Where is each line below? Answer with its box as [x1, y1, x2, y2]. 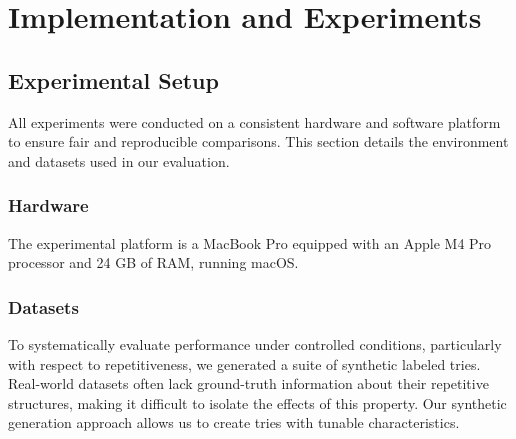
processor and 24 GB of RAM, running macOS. [8, 252, 299, 273]
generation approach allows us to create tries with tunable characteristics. [8, 412, 460, 433]
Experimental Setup [8, 64, 219, 95]
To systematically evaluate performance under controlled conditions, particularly [8, 333, 502, 354]
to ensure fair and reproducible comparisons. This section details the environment [8, 131, 509, 152]
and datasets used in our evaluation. [8, 150, 230, 171]
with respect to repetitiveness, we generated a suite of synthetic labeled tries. [8, 353, 481, 374]
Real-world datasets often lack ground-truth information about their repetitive [8, 373, 489, 394]
